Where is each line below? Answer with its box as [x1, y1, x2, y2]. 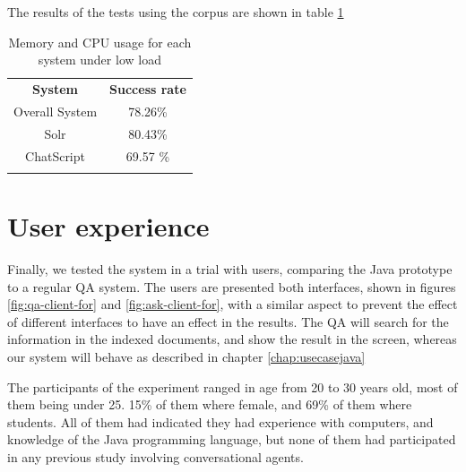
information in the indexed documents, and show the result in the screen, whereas [7, 330, 457, 348]
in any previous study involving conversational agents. [7, 447, 304, 466]
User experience [7, 208, 210, 245]
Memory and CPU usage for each [8, 32, 192, 51]
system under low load [38, 50, 161, 69]
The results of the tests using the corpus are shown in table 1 [7, 3, 344, 21]
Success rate [109, 80, 186, 99]
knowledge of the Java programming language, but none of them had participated [7, 430, 456, 449]
